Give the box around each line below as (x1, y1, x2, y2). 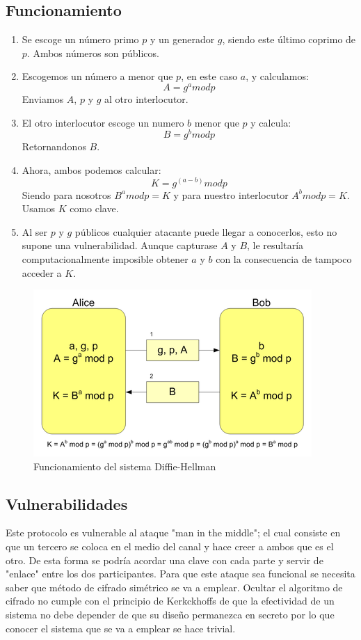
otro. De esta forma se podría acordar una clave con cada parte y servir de (6, 552, 323, 567)
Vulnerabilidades (6, 493, 128, 514)
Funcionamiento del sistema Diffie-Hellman (33, 458, 216, 473)
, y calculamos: (246, 69, 309, 83)
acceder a (22, 265, 62, 280)
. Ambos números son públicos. (26, 45, 159, 60)
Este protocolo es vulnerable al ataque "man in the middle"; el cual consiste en (6, 525, 341, 540)
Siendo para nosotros (22, 187, 111, 202)
